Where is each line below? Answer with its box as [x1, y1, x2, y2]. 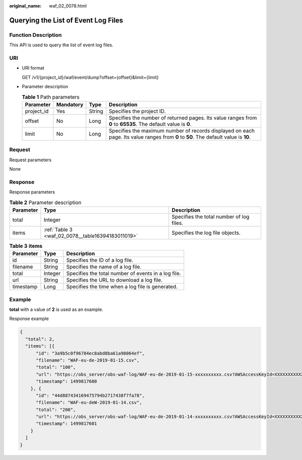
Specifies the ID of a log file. [66, 257, 133, 264]
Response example [9, 315, 49, 322]
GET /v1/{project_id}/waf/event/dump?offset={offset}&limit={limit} [22, 74, 159, 80]
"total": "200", [36, 407, 76, 413]
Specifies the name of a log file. [66, 264, 142, 271]
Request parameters [9, 157, 52, 163]
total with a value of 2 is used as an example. [9, 306, 103, 312]
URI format [22, 65, 45, 71]
